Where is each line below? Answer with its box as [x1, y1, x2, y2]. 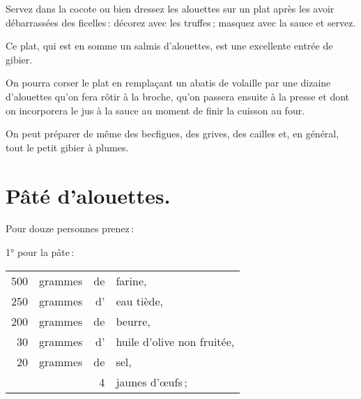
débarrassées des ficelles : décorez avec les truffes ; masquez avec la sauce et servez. [6, 15, 356, 29]
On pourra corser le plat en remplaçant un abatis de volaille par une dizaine [6, 75, 331, 90]
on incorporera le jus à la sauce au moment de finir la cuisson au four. [6, 103, 305, 117]
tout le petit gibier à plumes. [6, 140, 129, 154]
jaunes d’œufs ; [116, 373, 187, 390]
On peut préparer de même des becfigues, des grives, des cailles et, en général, [6, 126, 339, 141]
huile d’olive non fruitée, [116, 333, 235, 349]
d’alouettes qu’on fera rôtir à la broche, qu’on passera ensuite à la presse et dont [6, 89, 350, 103]
